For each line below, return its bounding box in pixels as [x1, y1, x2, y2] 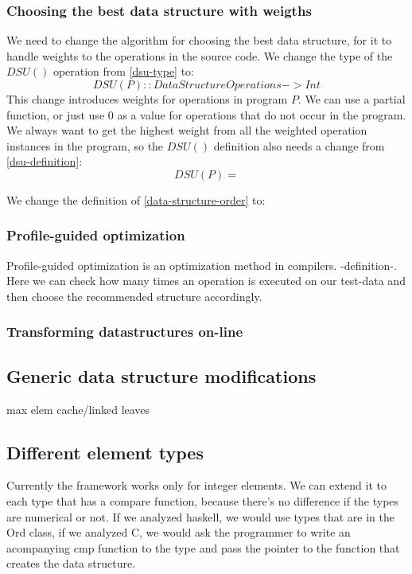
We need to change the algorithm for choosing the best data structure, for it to [6, 32, 392, 49]
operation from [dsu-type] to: [52, 63, 195, 80]
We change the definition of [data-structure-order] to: [6, 191, 266, 208]
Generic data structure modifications [6, 363, 317, 388]
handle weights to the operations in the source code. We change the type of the [6, 47, 393, 64]
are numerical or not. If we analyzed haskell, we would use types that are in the [6, 508, 395, 525]
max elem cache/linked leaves [6, 400, 150, 417]
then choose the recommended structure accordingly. [6, 287, 262, 304]
